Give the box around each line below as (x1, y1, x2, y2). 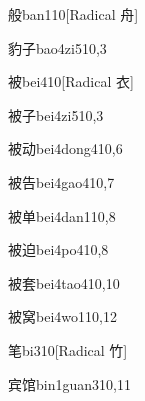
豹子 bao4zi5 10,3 (8, 37, 107, 58)
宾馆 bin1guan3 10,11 (8, 373, 131, 394)
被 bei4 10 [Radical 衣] (8, 71, 134, 92)
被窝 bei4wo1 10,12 (8, 306, 117, 327)
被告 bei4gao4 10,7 (8, 171, 115, 192)
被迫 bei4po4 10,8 (8, 239, 109, 260)
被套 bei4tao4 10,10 (8, 272, 120, 293)
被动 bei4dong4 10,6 (8, 138, 123, 159)
